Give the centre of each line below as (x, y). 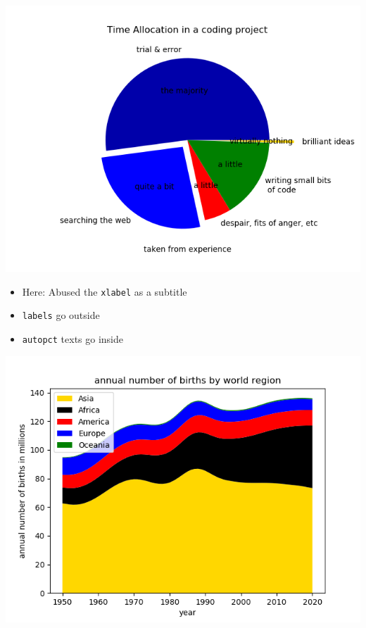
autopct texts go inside (73, 338)
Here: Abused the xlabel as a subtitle (105, 291)
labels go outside (61, 315)
